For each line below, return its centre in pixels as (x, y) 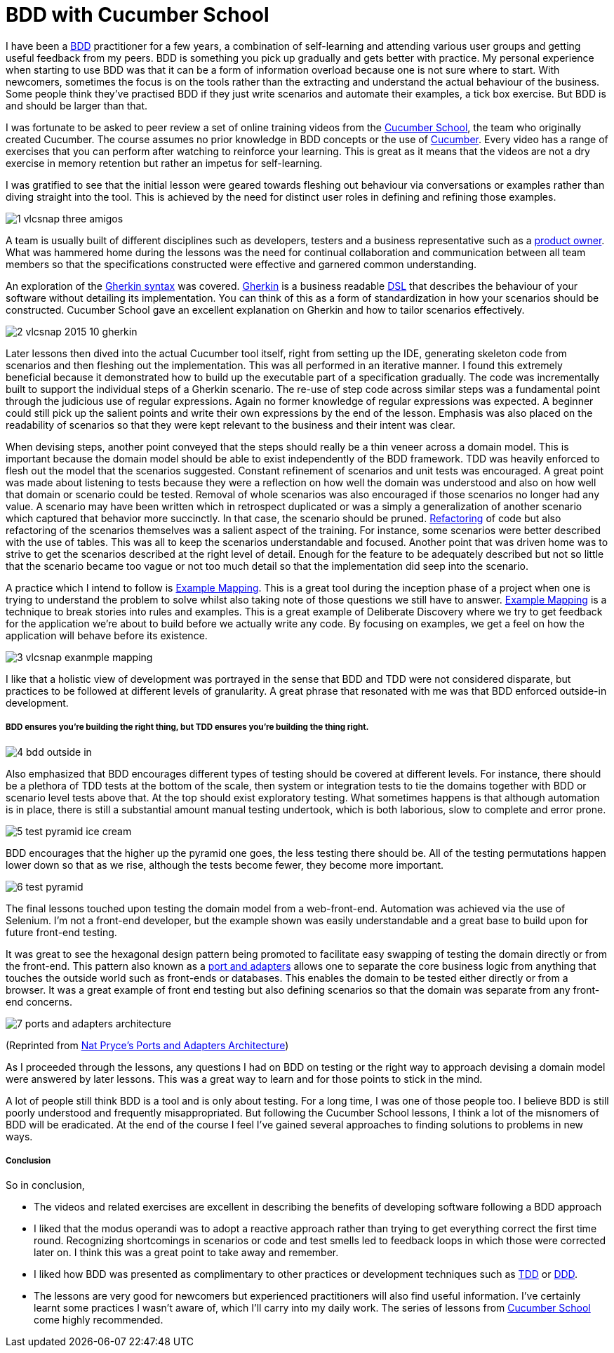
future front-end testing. (61, 932)
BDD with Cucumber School (138, 15)
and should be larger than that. (77, 105)
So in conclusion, (45, 1185)
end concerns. (39, 1001)
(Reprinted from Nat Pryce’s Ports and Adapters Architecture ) (147, 1045)
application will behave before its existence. (107, 635)
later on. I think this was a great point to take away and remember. (186, 1253)
